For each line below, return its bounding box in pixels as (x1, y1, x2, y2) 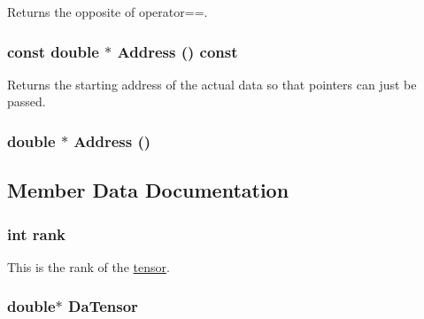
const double (7, 40, 99, 62)
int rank (7, 222, 66, 245)
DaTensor (68, 295, 138, 317)
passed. (7, 92, 46, 111)
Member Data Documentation (7, 176, 289, 204)
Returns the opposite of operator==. (7, 3, 208, 20)
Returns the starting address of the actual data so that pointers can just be (7, 74, 417, 93)
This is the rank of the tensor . (7, 257, 170, 276)
